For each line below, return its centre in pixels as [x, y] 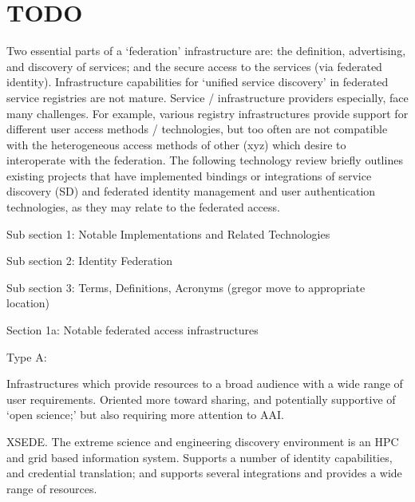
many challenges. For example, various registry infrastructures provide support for [207, 113]
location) [28, 303]
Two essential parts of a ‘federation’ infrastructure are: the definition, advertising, [206, 51]
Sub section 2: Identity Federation [89, 261]
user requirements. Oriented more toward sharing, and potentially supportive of [201, 399]
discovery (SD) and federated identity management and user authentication [191, 191]
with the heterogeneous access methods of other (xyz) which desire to [176, 144]
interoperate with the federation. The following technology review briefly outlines [205, 160]
